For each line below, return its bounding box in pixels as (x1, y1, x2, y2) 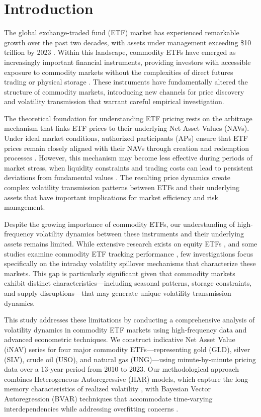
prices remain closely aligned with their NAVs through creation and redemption (4, 142, 249, 153)
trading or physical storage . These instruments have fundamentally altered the (4, 76, 248, 87)
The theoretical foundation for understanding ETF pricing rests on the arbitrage (4, 113, 252, 123)
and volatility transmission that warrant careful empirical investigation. (4, 96, 224, 107)
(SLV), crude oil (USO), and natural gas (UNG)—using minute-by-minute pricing (4, 354, 256, 364)
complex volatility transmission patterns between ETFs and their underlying (4, 182, 240, 193)
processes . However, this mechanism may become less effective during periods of (4, 152, 252, 163)
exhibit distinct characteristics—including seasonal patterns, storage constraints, (4, 278, 252, 288)
